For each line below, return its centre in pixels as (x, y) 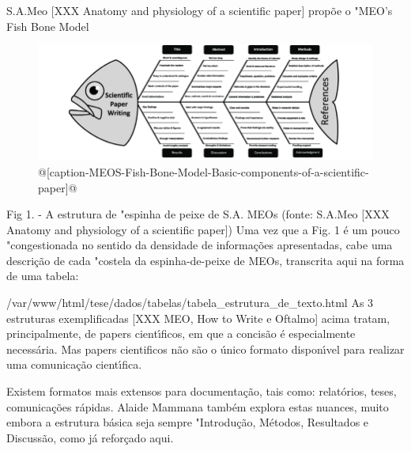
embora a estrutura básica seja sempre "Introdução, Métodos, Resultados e (188, 422)
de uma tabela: (43, 276)
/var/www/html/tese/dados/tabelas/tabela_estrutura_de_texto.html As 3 (190, 303)
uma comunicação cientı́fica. (74, 364)
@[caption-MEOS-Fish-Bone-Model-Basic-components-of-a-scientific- (204, 171)
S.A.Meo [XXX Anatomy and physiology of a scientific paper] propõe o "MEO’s (200, 10)
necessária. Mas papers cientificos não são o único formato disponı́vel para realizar (205, 349)
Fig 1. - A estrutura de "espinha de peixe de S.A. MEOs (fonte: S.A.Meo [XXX (198, 214)
